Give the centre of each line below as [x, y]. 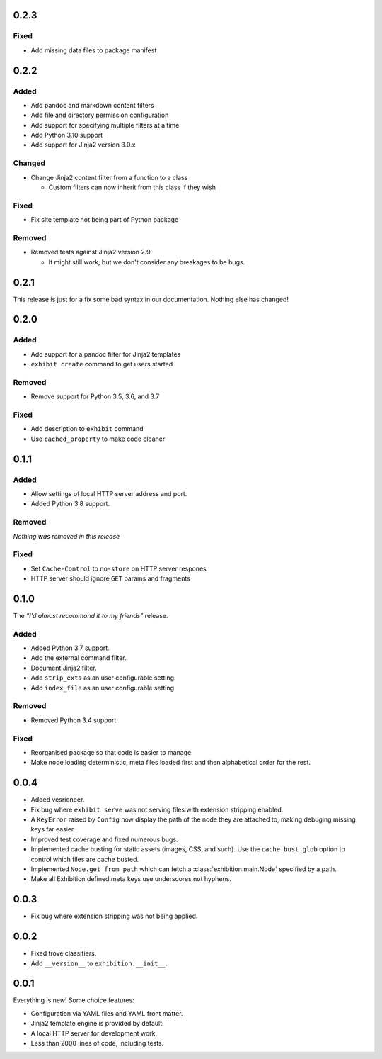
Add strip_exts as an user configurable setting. [103, 678]
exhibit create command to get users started [102, 364]
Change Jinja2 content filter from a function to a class [109, 177]
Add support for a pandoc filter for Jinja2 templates [106, 354]
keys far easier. [53, 829]
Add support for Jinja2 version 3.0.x [83, 145]
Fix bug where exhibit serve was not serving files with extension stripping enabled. [157, 809]
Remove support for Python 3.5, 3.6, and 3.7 [95, 396]
